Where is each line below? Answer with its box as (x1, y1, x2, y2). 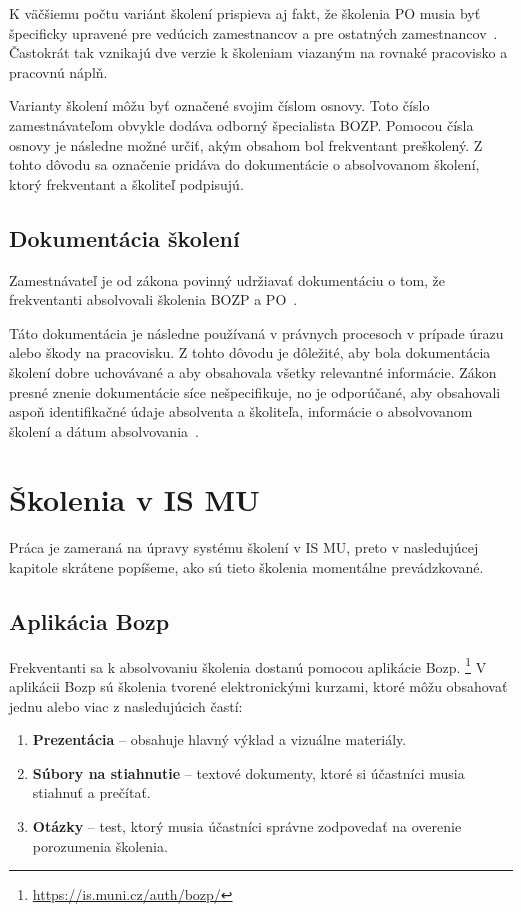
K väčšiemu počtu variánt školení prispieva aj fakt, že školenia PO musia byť (9, 3, 481, 23)
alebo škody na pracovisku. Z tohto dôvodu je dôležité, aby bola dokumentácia (9, 342, 491, 363)
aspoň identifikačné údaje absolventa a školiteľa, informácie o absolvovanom (9, 401, 473, 422)
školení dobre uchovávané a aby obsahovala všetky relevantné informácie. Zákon (9, 361, 497, 382)
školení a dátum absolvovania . (9, 420, 199, 441)
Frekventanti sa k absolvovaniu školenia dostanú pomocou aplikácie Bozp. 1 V (9, 653, 487, 677)
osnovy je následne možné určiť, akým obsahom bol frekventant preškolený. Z (9, 134, 483, 155)
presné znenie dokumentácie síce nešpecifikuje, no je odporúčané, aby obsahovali (9, 381, 501, 402)
